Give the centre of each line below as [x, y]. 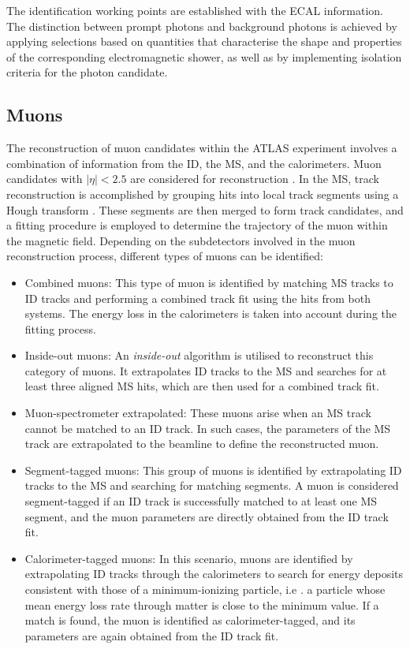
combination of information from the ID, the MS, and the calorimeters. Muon [194, 163]
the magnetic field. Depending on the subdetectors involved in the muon [181, 240]
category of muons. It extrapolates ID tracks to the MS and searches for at [206, 370]
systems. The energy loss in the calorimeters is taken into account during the [211, 313]
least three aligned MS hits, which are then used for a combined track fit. [202, 386]
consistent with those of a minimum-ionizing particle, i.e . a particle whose [205, 589]
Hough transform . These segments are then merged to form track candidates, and [205, 209]
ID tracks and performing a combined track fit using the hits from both [198, 298]
